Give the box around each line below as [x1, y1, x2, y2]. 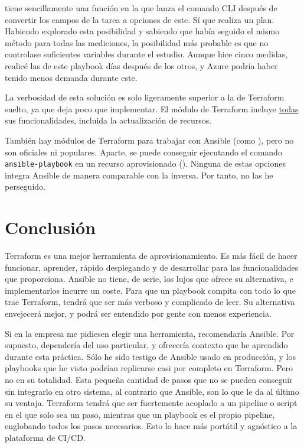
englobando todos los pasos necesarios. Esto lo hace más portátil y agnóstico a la [5, 420, 298, 432]
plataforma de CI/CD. [5, 431, 86, 443]
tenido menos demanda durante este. [5, 71, 138, 83]
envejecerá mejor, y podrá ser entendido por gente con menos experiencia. [5, 307, 272, 320]
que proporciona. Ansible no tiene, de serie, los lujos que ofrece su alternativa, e [5, 272, 293, 285]
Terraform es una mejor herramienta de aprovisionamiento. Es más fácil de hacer [5, 249, 298, 262]
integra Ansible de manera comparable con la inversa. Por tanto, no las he [5, 168, 273, 181]
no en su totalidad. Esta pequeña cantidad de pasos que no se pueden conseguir [5, 374, 293, 386]
